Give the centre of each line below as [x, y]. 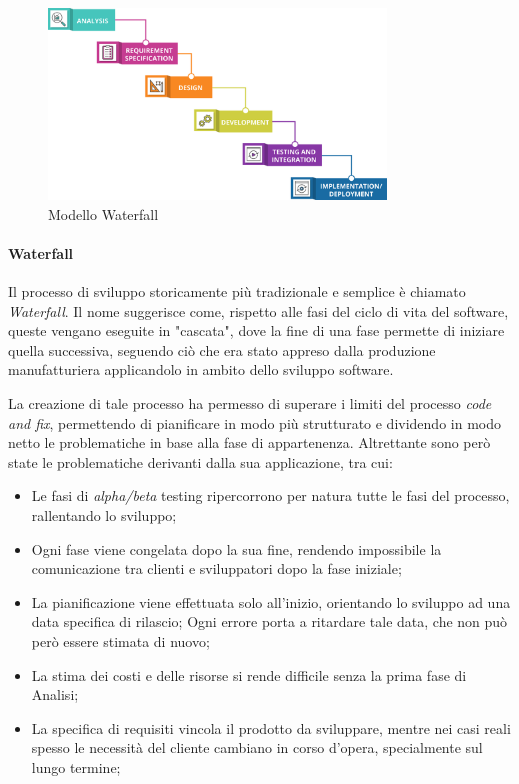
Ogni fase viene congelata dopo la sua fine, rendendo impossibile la [236, 548]
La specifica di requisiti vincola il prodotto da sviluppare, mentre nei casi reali [271, 727]
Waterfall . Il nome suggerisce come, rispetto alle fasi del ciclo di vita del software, [258, 310]
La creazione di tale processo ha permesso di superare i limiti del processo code [250, 403]
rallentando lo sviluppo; [104, 515]
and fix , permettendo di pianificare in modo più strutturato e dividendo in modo [254, 422]
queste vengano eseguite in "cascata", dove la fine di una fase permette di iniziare [256, 330]
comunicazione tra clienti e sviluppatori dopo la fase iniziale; [216, 568]
